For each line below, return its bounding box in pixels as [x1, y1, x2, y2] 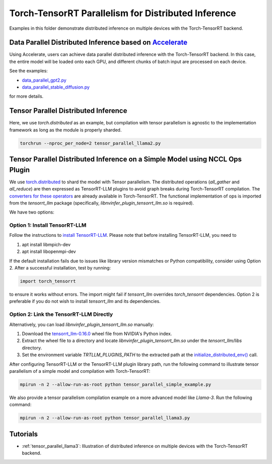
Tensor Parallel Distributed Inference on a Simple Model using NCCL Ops [9, 155, 242, 164]
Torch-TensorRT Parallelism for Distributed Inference [9, 8, 236, 19]
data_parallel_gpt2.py [22, 77, 66, 83]
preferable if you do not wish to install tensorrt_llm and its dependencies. [9, 298, 161, 304]
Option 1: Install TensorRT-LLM [9, 222, 87, 229]
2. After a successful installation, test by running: [9, 265, 111, 271]
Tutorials [9, 430, 38, 438]
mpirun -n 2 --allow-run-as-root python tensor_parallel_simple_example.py [20, 381, 212, 387]
